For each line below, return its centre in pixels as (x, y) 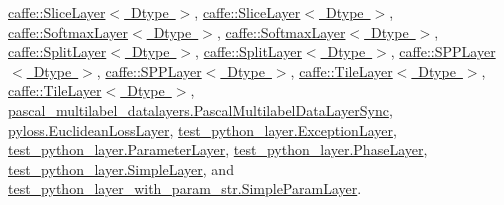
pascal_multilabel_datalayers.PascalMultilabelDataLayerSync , (200, 109)
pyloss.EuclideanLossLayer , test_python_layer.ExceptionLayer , (202, 129)
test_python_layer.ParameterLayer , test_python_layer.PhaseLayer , (218, 149)
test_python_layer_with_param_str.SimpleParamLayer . (185, 188)
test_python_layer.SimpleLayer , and (121, 168)
